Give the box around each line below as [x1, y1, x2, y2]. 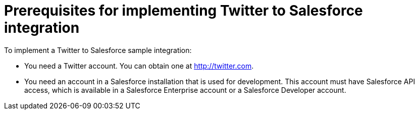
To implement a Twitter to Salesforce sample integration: [4, 45, 192, 54]
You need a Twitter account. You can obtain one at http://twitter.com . [24, 61, 254, 70]
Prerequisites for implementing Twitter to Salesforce [4, 2, 363, 19]
